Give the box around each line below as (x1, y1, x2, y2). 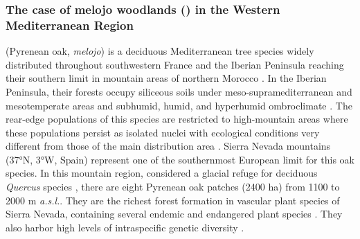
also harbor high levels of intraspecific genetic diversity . (6, 220, 244, 234)
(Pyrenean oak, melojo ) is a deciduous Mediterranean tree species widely (6, 44, 314, 58)
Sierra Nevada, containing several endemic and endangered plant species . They (6, 206, 343, 221)
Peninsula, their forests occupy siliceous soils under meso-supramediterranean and (6, 84, 352, 98)
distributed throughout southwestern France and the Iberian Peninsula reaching (6, 57, 344, 71)
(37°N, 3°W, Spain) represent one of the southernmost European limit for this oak (6, 152, 354, 166)
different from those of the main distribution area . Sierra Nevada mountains (6, 139, 331, 153)
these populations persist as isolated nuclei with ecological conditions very (6, 125, 320, 139)
